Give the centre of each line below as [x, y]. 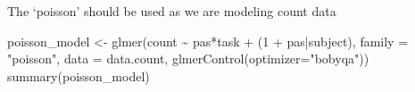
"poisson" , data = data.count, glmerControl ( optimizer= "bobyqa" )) [188, 59]
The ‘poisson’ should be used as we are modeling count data [172, 11]
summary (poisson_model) [79, 75]
